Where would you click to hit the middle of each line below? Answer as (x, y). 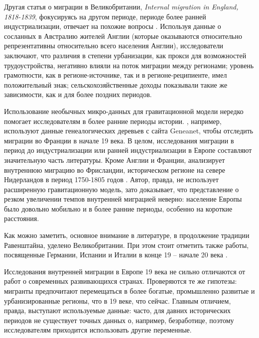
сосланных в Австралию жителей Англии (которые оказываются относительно (123, 36)
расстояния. (22, 218)
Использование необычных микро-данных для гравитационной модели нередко (124, 111)
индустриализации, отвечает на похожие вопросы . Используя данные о (113, 26)
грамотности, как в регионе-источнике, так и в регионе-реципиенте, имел (116, 75)
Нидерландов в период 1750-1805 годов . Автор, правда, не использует (111, 179)
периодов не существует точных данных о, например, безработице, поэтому (119, 320)
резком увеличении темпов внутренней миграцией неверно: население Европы (123, 199)
